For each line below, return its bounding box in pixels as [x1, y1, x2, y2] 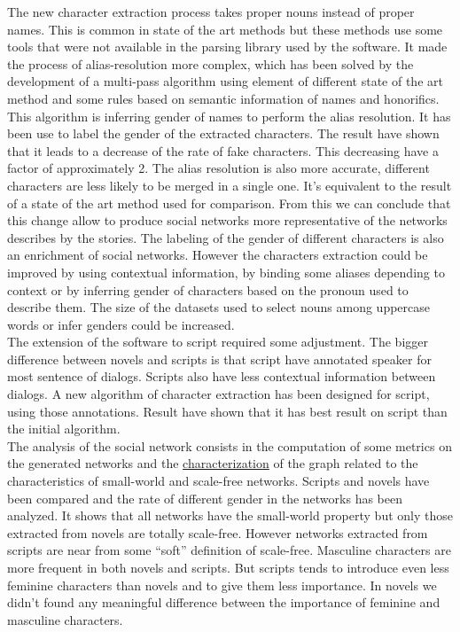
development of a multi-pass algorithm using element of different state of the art [7, 72, 443, 90]
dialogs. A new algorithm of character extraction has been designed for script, [7, 385, 430, 403]
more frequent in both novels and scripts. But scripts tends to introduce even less [7, 558, 449, 576]
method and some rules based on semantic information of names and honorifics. [7, 89, 440, 107]
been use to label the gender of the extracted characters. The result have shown [7, 124, 440, 143]
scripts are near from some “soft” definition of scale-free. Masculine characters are [7, 541, 451, 559]
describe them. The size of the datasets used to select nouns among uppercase [7, 298, 431, 316]
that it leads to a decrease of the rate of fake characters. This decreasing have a [7, 141, 440, 160]
